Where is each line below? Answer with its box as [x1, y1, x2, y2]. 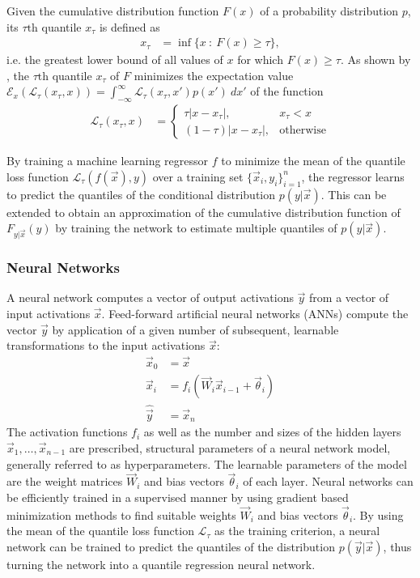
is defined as [99, 18, 160, 35]
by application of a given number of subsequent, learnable [52, 321, 339, 338]
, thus [383, 538, 412, 555]
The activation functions [6, 423, 128, 440]
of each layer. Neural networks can [243, 473, 414, 490]
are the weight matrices [6, 473, 123, 490]
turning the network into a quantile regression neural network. [6, 556, 316, 573]
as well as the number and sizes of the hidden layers [143, 423, 401, 440]
